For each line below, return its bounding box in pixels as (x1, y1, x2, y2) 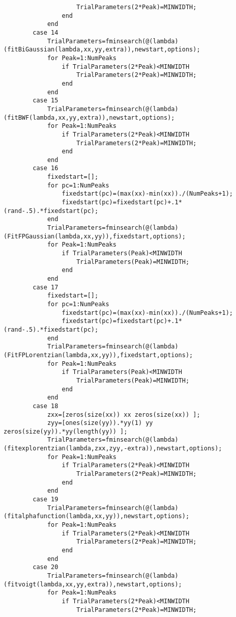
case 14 (33, 29, 58, 36)
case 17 (33, 283, 58, 291)
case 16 (33, 165, 58, 172)
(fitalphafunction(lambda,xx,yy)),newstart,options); (4, 513, 190, 520)
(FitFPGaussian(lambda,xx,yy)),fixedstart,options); (4, 232, 186, 240)
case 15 (33, 97, 58, 104)
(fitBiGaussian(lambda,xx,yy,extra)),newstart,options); (4, 46, 200, 53)
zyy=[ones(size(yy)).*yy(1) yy (47, 419, 153, 427)
